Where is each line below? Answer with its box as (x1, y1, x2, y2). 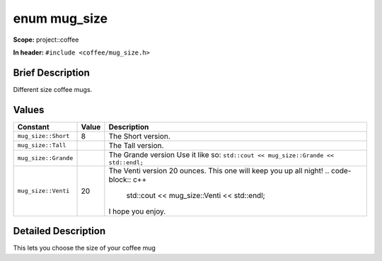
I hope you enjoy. (108, 206, 166, 216)
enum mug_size (13, 11, 108, 26)
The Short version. (108, 131, 170, 141)
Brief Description (13, 66, 90, 79)
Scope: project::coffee (13, 35, 79, 44)
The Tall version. (108, 140, 164, 150)
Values (13, 103, 45, 116)
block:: (108, 174, 132, 184)
